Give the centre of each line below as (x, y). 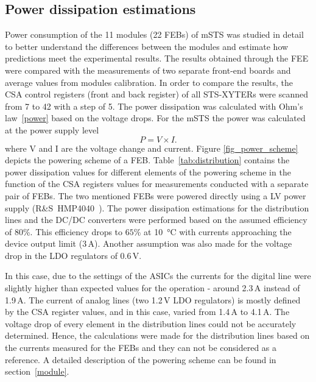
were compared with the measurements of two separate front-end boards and (148, 70)
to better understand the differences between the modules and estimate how (147, 46)
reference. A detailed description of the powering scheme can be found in (141, 359)
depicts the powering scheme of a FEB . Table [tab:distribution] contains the (147, 160)
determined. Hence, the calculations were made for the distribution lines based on (157, 335)
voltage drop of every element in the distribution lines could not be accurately (151, 323)
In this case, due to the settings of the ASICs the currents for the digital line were (158, 276)
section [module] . (37, 371)
